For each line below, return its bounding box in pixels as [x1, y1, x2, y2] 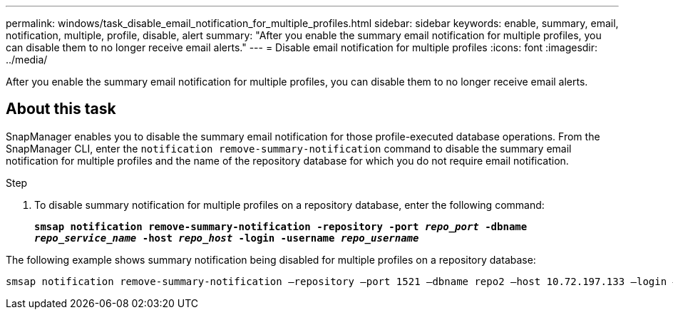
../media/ [6, 53, 48, 66]
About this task [6, 100, 116, 118]
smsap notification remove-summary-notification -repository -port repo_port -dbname [34, 220, 528, 232]
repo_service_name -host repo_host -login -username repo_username [34, 232, 419, 244]
